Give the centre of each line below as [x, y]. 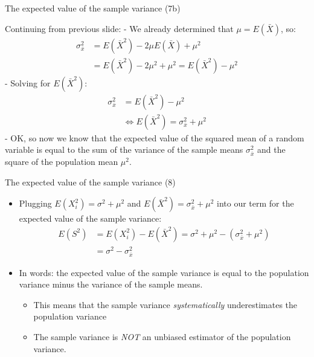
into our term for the [255, 203]
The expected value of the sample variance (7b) [93, 8]
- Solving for [28, 82]
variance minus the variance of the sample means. [111, 284]
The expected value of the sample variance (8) [90, 182]
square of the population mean [62, 162]
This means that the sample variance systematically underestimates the [165, 304]
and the [271, 150]
